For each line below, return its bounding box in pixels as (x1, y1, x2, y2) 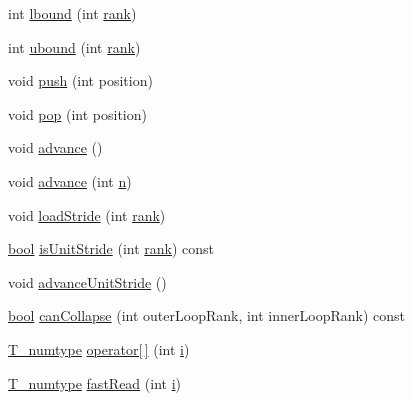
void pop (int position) (8, 103, 147, 124)
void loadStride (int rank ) (8, 204, 166, 225)
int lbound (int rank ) (8, 3, 137, 23)
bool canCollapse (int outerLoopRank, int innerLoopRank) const (8, 305, 405, 326)
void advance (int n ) (8, 170, 132, 191)
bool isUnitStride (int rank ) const (8, 238, 215, 259)
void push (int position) (8, 70, 153, 91)
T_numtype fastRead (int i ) (8, 372, 181, 393)
